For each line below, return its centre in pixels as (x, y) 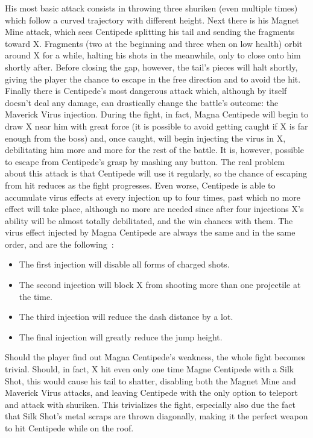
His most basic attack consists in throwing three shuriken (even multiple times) (151, 8)
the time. (36, 296)
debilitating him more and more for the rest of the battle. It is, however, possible (154, 150)
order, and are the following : (59, 244)
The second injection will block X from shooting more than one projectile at (160, 285)
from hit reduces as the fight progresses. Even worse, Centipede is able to (140, 185)
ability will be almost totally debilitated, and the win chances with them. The (149, 220)
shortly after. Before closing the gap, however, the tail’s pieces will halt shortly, (151, 67)
